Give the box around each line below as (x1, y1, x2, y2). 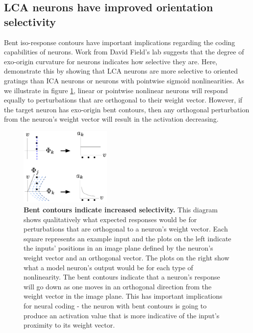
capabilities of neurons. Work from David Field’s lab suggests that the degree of (4, 47, 244, 57)
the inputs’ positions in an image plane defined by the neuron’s (24, 243, 213, 253)
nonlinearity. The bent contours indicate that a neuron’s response (24, 272, 220, 282)
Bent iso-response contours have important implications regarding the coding (4, 37, 235, 47)
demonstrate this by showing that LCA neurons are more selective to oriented (4, 66, 238, 76)
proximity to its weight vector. (24, 320, 115, 330)
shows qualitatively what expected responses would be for (24, 214, 197, 224)
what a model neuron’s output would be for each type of (24, 262, 193, 272)
